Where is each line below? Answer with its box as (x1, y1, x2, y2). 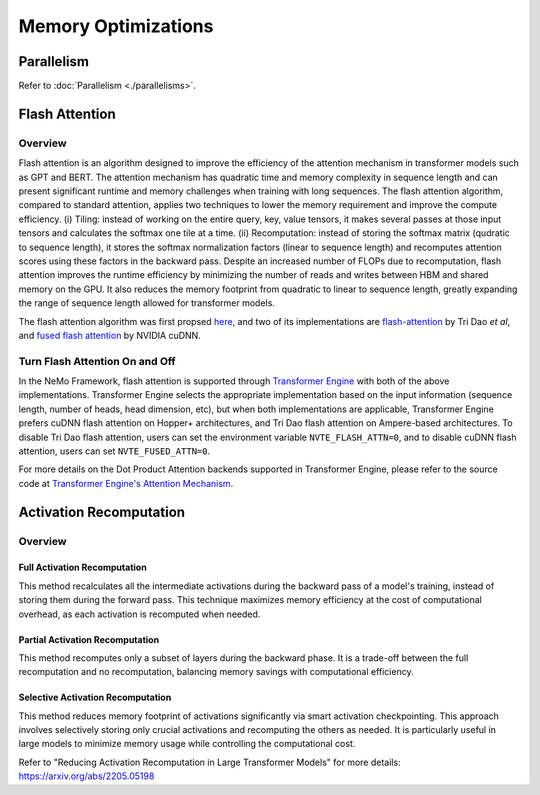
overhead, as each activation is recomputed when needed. (18, 608, 261, 620)
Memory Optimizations (18, 15, 214, 37)
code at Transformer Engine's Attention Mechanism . (18, 477, 234, 489)
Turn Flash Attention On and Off (18, 354, 176, 368)
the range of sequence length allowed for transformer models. (18, 297, 275, 309)
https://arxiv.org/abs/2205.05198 (18, 770, 155, 782)
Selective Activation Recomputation (18, 691, 172, 704)
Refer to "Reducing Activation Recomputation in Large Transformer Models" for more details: (18, 756, 401, 768)
